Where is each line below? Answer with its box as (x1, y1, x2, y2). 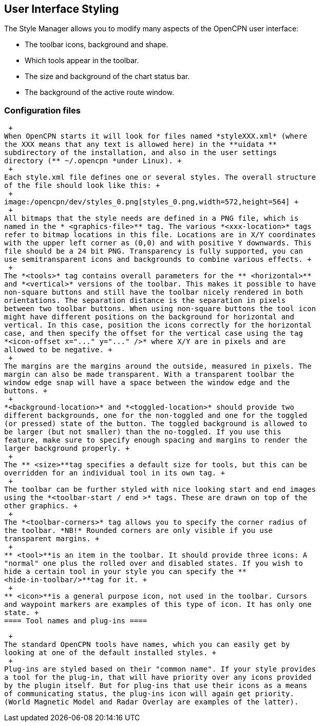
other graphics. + (4, 502, 78, 510)
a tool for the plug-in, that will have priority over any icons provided (4, 673, 312, 682)
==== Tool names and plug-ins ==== (4, 617, 147, 625)
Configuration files (4, 105, 81, 116)
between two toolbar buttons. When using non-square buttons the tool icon (4, 304, 316, 313)
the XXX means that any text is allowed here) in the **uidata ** (4, 140, 277, 149)
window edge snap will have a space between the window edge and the (4, 378, 290, 387)
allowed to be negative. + (4, 346, 112, 354)
